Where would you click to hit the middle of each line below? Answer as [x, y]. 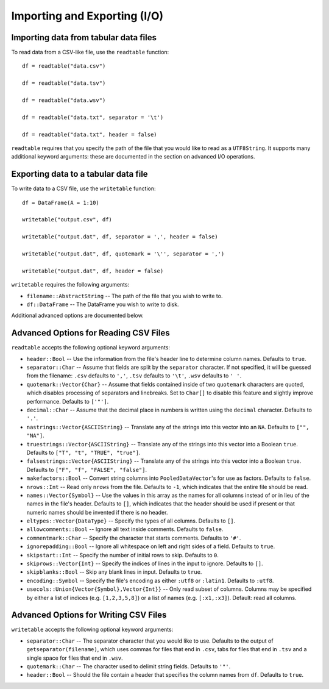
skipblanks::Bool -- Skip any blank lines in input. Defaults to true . [114, 572]
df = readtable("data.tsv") [64, 83]
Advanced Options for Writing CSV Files [89, 615]
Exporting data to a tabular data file [80, 174]
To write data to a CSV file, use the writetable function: [83, 188]
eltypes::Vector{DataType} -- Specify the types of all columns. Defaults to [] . [131, 521]
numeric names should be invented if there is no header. [97, 512]
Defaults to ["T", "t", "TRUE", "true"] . [83, 452]
